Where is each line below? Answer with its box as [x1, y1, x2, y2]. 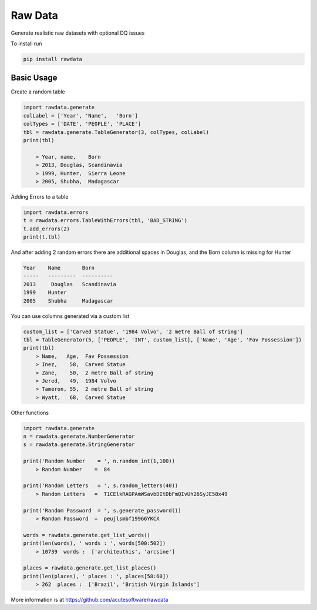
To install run [11, 40, 42, 47]
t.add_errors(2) [23, 225, 70, 232]
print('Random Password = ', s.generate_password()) [23, 507, 181, 514]
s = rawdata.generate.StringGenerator [23, 441, 135, 448]
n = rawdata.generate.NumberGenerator [23, 433, 135, 440]
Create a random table [11, 88, 65, 95]
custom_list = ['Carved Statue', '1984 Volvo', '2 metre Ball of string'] [23, 328, 244, 335]
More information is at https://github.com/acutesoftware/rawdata [11, 596, 168, 604]
